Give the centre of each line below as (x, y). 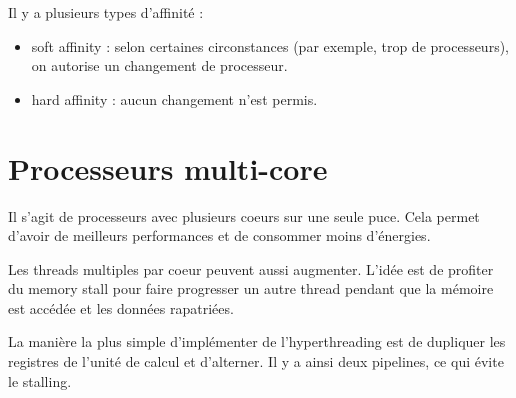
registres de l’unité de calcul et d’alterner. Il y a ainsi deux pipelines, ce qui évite (256, 361)
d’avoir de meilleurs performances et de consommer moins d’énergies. (219, 235)
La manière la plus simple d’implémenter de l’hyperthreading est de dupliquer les (257, 341)
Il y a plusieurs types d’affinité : (106, 12)
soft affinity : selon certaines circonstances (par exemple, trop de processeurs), (270, 45)
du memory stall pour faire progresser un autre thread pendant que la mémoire (251, 288)
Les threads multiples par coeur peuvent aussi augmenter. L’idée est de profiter (251, 268)
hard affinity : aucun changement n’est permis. (174, 98)
